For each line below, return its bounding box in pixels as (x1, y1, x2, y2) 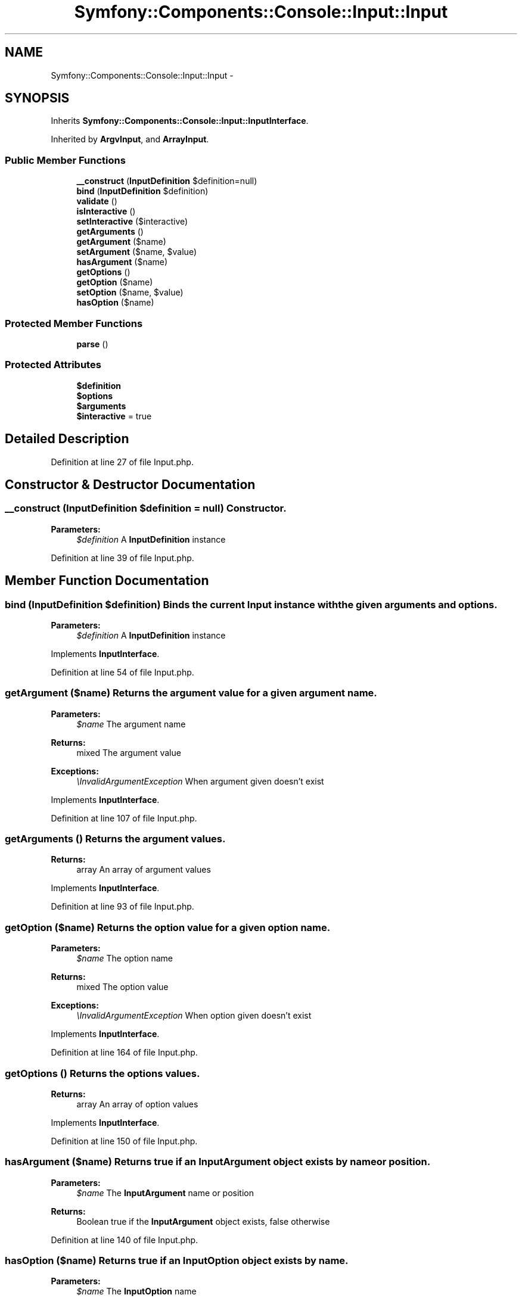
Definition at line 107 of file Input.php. (51, 813, 197, 823)
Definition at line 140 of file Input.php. (51, 1234, 198, 1245)
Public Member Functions (5, 154, 126, 166)
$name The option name (76, 953, 173, 964)
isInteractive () (76, 206, 136, 217)
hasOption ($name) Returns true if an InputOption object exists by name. (5, 1255, 349, 1267)
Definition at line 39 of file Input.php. (51, 552, 194, 563)
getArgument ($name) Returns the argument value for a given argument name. (5, 687, 377, 699)
